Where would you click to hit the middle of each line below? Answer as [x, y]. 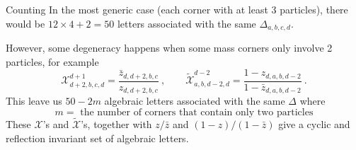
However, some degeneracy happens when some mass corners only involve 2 [169, 48]
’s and [56, 123]
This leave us [34, 101]
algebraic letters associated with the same [195, 101]
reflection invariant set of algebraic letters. [97, 138]
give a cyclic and [314, 123]
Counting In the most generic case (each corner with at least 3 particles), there [177, 9]
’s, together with [116, 123]
